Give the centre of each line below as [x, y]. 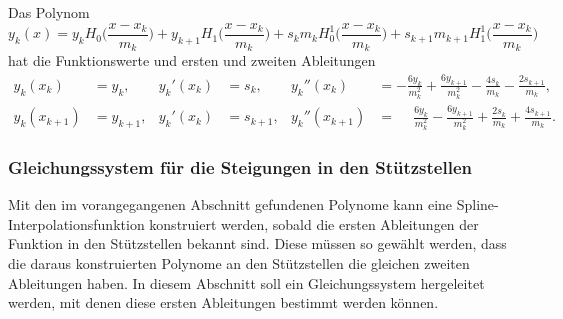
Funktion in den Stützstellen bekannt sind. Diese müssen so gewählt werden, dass [257, 243]
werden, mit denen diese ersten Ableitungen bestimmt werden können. [223, 302]
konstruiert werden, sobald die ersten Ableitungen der [314, 223]
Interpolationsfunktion [76, 223]
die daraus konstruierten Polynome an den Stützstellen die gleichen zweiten [239, 263]
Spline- [477, 204]
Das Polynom [49, 12]
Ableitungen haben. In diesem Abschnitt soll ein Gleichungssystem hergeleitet [246, 282]
